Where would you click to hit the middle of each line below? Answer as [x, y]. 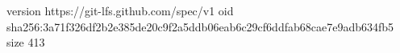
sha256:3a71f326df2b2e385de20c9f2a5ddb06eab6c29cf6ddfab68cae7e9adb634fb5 [200, 26]
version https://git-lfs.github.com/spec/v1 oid [120, 10]
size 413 [26, 42]
